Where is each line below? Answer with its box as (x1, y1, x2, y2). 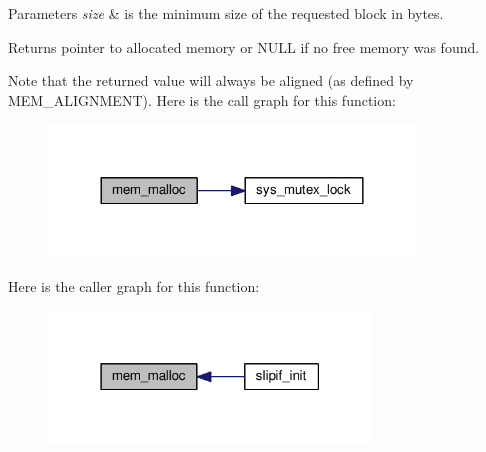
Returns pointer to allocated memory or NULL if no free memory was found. (8, 36, 480, 57)
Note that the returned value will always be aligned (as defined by (8, 70, 414, 91)
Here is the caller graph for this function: (8, 275, 260, 296)
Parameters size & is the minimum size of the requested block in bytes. (8, 3, 444, 23)
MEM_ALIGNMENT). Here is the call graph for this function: (8, 89, 396, 110)
